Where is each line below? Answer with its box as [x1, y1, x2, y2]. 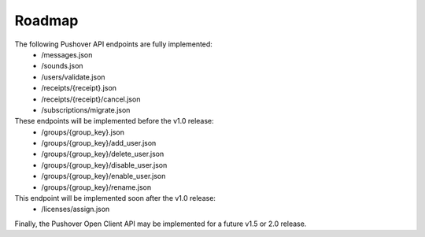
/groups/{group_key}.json [41, 127, 125, 137]
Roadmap [14, 12, 79, 29]
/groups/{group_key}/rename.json [41, 182, 152, 192]
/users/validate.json [41, 72, 105, 82]
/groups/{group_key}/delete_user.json [41, 150, 164, 159]
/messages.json [41, 50, 93, 59]
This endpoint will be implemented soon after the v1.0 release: [14, 194, 216, 203]
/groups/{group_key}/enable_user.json [41, 172, 166, 181]
